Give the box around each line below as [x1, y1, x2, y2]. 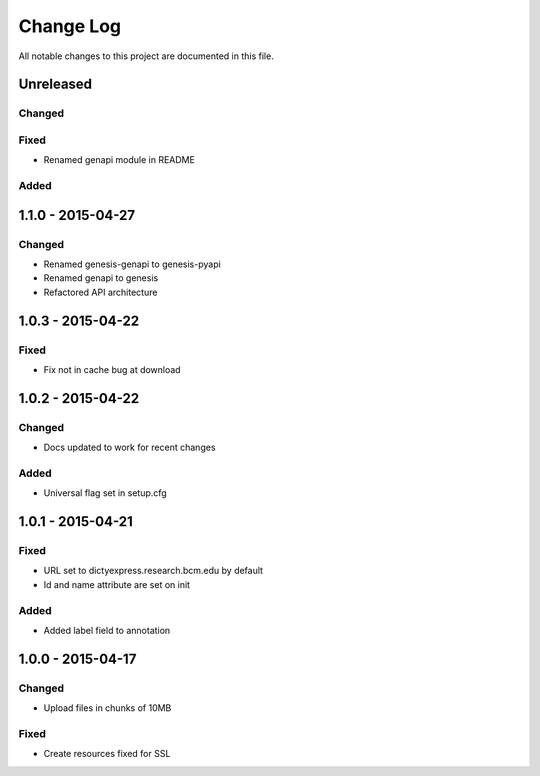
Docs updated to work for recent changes [43, 441, 216, 454]
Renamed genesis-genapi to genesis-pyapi [43, 258, 222, 270]
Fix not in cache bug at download [43, 363, 181, 375]
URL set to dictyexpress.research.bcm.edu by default [43, 565, 264, 577]
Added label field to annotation [43, 624, 171, 636]
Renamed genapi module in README [43, 154, 195, 166]
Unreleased [18, 76, 93, 93]
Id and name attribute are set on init [43, 578, 190, 590]
